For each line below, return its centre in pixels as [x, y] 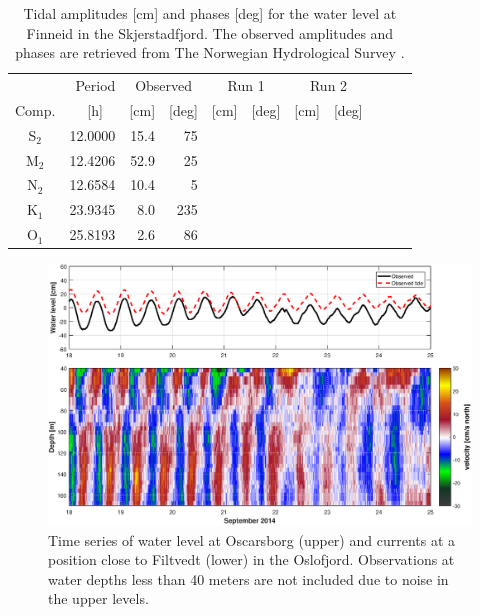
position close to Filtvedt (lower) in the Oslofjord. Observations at [251, 559]
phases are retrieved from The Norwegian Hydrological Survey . [210, 52]
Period [95, 85]
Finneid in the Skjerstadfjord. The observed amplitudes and [210, 32]
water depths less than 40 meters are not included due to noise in [248, 578]
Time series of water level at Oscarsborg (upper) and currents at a [252, 539]
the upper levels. [98, 598]
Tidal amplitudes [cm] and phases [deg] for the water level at [210, 13]
